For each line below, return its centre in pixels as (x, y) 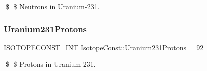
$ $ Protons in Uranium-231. (51, 64)
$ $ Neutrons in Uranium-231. (53, 6)
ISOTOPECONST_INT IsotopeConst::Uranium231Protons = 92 (104, 47)
